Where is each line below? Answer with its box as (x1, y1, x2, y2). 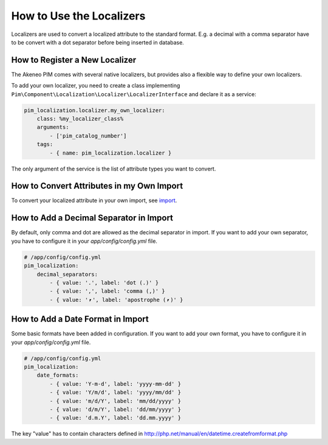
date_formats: (36, 372, 79, 379)
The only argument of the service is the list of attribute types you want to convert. (11, 165, 216, 172)
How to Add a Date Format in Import (11, 314, 149, 324)
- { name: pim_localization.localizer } (49, 149, 172, 156)
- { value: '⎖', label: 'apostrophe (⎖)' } (49, 296, 183, 303)
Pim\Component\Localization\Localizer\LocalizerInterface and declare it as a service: (11, 90, 256, 97)
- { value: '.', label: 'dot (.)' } (49, 279, 159, 286)
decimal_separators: (36, 271, 98, 278)
